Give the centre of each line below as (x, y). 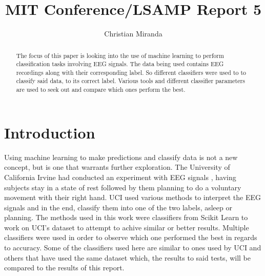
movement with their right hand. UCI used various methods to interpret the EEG (133, 197)
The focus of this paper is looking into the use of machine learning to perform (120, 55)
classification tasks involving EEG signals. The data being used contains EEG (120, 64)
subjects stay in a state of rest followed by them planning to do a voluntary (123, 187)
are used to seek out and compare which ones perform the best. (101, 90)
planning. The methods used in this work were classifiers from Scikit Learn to (126, 217)
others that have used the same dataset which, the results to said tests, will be (127, 257)
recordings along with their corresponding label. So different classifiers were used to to (131, 72)
